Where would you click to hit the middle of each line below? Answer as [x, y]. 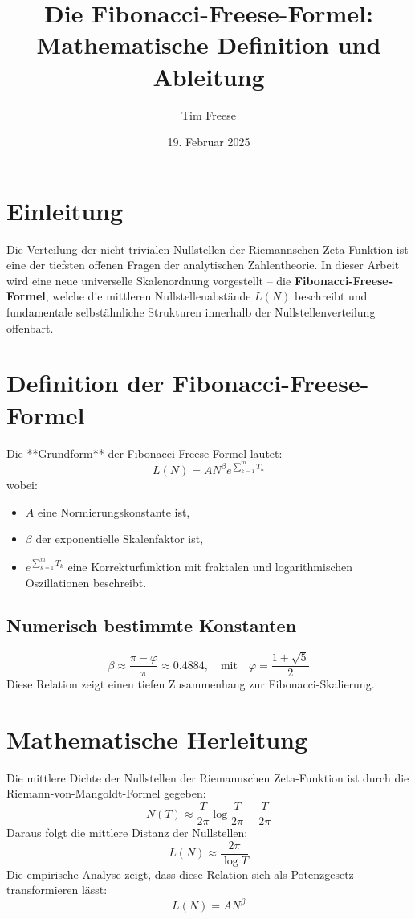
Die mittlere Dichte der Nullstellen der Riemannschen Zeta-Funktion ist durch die [208, 777]
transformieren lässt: [57, 890]
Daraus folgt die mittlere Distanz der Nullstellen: [127, 833]
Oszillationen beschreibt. [86, 582]
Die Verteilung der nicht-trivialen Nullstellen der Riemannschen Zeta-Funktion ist [207, 249]
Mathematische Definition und [209, 45]
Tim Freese [209, 114]
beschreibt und [331, 296]
